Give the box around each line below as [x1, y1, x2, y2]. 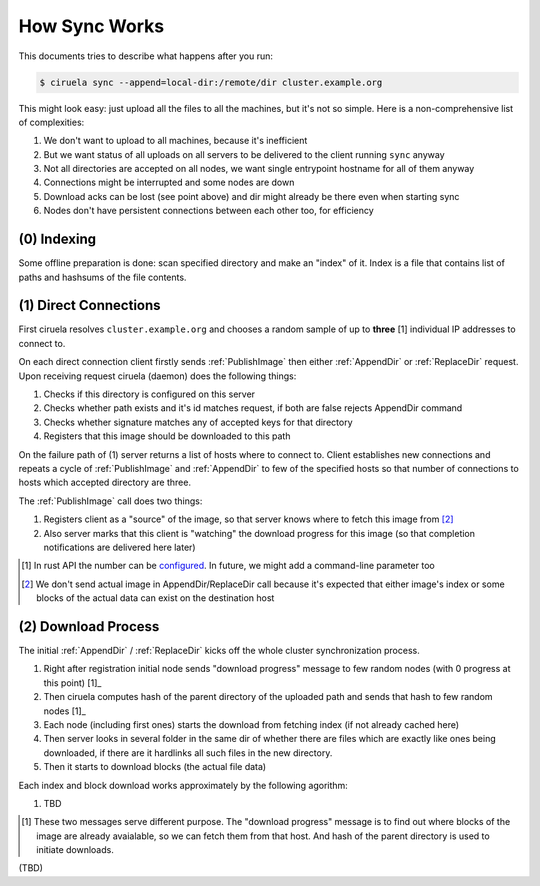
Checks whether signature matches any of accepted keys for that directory [43, 416, 354, 428]
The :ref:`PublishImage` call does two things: [18, 495, 203, 507]
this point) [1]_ [43, 676, 102, 689]
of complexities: [18, 116, 85, 128]
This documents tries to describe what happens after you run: [18, 50, 274, 62]
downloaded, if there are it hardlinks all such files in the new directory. [43, 746, 333, 759]
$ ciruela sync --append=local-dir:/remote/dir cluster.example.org [39, 76, 383, 88]
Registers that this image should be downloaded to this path [43, 430, 291, 442]
